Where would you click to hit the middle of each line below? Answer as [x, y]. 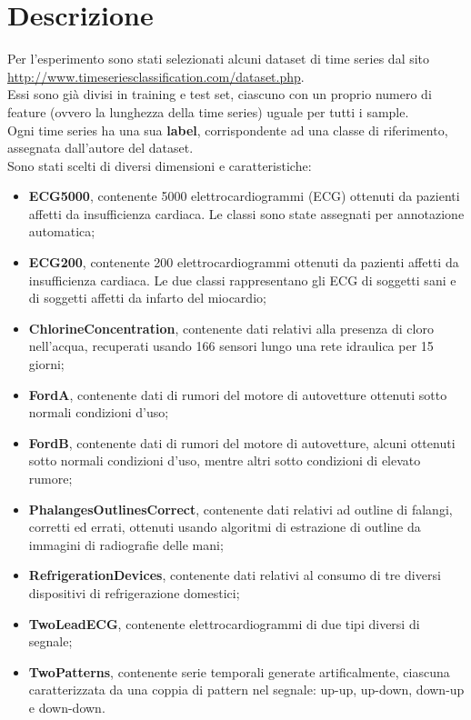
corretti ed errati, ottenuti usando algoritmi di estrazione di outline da [225, 527]
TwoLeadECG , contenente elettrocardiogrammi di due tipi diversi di [224, 623]
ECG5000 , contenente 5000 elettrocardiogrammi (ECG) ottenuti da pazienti [244, 196]
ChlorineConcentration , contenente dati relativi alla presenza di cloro [231, 328]
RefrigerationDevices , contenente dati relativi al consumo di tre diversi [235, 575]
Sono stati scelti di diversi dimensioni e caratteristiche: [160, 165]
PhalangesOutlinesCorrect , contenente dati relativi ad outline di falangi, [241, 509]
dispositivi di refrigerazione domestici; [134, 592]
